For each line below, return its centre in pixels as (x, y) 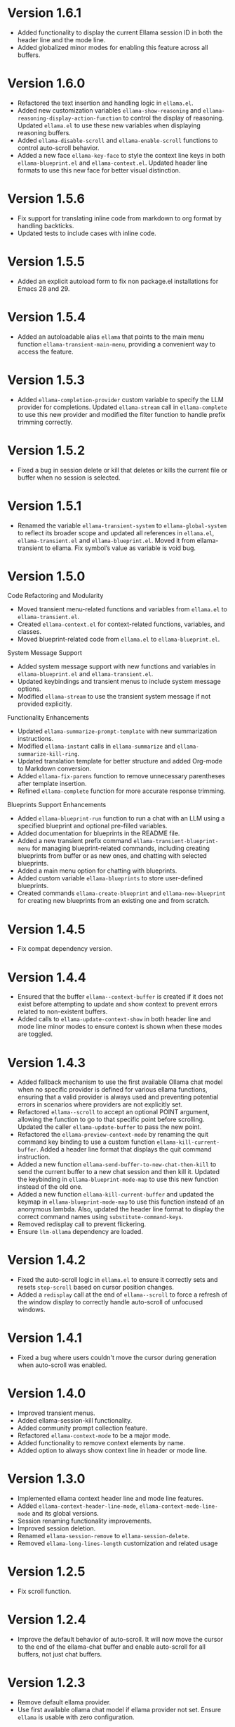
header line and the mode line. (61, 39)
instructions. (35, 739)
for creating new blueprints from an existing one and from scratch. (113, 901)
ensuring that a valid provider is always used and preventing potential (118, 1097)
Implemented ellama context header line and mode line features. (110, 1498)
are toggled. (35, 1034)
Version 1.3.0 (46, 1479)
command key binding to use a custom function (86, 1142)
